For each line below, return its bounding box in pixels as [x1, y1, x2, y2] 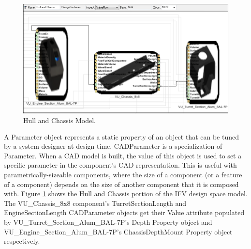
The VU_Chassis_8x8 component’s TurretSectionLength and [4, 198, 187, 208]
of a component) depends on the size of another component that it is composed [4, 179, 239, 189]
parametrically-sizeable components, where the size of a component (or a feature [4, 169, 242, 179]
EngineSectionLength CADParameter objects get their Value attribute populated [4, 207, 245, 218]
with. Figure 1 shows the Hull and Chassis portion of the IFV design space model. [4, 188, 248, 199]
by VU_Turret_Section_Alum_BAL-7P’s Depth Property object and [4, 217, 212, 227]
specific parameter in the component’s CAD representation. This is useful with [4, 160, 237, 170]
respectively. [4, 236, 40, 246]
